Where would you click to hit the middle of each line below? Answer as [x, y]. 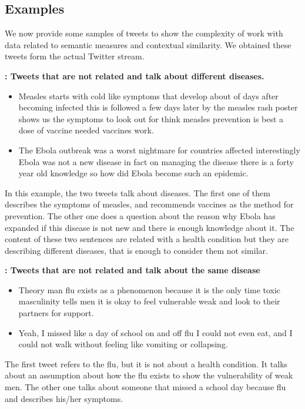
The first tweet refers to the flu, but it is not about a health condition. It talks [146, 363]
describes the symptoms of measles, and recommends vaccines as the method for [149, 204]
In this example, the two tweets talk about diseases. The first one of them [138, 192]
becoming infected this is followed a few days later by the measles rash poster [158, 107]
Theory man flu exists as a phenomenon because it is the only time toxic [150, 289]
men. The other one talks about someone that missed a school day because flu [145, 387]
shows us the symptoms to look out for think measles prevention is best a [151, 118]
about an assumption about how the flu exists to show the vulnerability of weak [149, 375]
